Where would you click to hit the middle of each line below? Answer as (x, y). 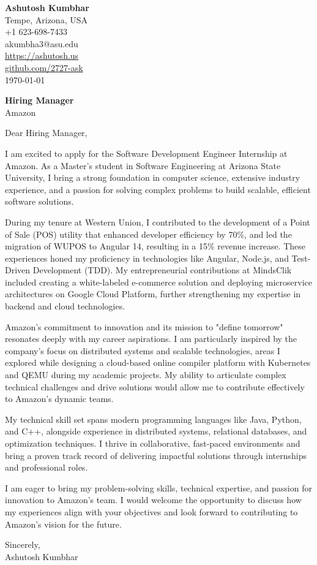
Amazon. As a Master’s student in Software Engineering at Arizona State (143, 165)
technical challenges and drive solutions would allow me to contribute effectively (155, 386)
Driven (18, 270)
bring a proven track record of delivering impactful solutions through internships (156, 455)
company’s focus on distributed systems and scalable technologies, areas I (143, 350)
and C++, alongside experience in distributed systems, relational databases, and (156, 431)
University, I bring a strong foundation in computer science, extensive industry (153, 177)
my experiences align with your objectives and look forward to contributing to (151, 511)
